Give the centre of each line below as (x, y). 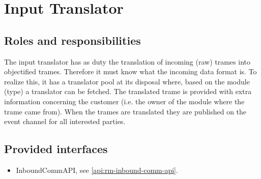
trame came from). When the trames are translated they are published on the (125, 111)
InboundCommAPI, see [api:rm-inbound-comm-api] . (97, 170)
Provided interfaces (56, 149)
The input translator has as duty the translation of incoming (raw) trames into (127, 61)
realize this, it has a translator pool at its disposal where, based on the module (127, 81)
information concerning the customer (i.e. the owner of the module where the (124, 101)
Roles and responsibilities (72, 40)
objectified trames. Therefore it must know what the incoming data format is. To (130, 71)
